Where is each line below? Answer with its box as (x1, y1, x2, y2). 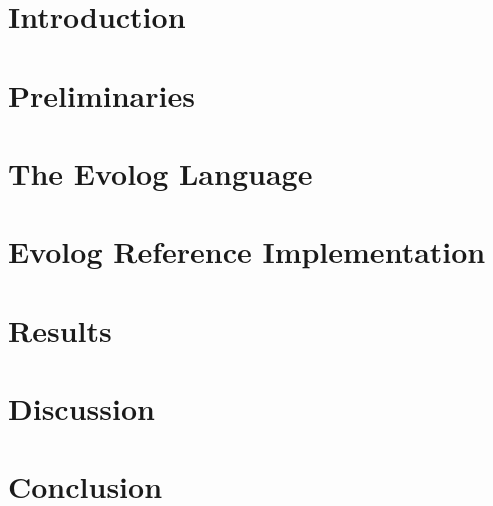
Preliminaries (8, 74, 195, 115)
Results (8, 309, 112, 350)
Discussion (8, 388, 155, 429)
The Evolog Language (8, 152, 313, 193)
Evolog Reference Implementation (8, 231, 486, 272)
